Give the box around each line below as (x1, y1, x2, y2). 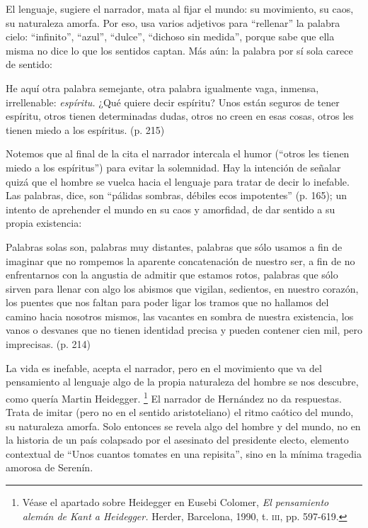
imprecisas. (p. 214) (6, 337, 91, 352)
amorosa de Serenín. (6, 460, 93, 475)
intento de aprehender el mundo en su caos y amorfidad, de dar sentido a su (6, 201, 335, 216)
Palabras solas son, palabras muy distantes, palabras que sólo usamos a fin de (6, 239, 343, 254)
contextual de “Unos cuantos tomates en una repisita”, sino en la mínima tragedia (6, 446, 362, 461)
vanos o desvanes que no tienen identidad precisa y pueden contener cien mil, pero (6, 322, 363, 337)
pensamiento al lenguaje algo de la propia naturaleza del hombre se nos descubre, (6, 374, 359, 389)
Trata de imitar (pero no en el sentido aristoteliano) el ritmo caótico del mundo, (6, 405, 354, 420)
